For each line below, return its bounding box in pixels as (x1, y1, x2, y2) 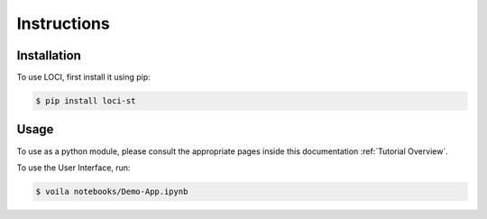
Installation (16, 48, 81, 63)
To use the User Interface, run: (16, 162, 131, 173)
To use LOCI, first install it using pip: (16, 72, 151, 83)
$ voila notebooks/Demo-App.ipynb (35, 186, 188, 196)
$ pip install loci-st (35, 96, 136, 106)
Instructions (16, 14, 110, 33)
